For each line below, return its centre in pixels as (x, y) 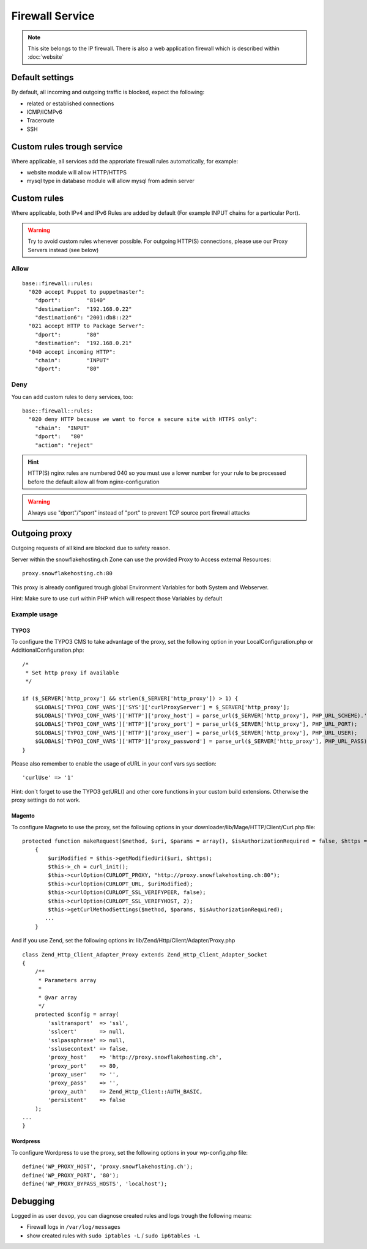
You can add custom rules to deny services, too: (72, 397)
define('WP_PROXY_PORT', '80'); (71, 1175)
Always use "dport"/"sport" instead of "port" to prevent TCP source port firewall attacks (139, 513)
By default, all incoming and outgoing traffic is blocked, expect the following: (108, 92)
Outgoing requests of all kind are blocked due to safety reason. (91, 548)
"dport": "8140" (70, 300)
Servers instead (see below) (63, 250)
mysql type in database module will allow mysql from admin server (111, 181)
